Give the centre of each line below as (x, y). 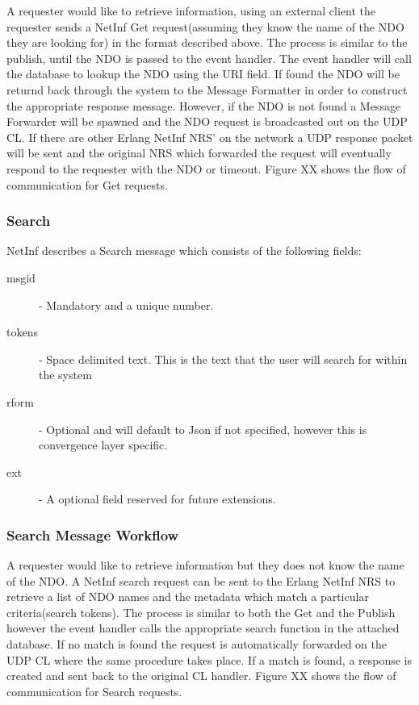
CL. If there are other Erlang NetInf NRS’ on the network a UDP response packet (210, 137)
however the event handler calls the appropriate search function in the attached (203, 628)
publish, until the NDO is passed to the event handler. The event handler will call (209, 58)
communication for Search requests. (94, 691)
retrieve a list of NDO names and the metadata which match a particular (188, 597)
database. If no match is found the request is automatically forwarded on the (197, 644)
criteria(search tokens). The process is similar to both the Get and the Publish (201, 612)
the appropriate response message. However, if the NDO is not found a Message (204, 105)
